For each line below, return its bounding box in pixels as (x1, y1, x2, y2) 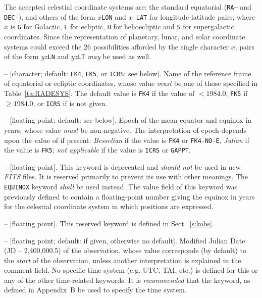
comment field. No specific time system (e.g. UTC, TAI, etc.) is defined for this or (4, 265, 258, 275)
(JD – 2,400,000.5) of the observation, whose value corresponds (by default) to (4, 245, 246, 256)
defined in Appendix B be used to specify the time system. (4, 284, 187, 295)
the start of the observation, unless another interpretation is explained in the (4, 255, 241, 265)
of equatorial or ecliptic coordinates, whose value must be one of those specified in (4, 78, 258, 88)
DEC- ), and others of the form (4, 11, 95, 22)
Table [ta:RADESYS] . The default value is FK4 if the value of (4, 88, 195, 98)
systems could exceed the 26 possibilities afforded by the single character (4, 41, 229, 52)
